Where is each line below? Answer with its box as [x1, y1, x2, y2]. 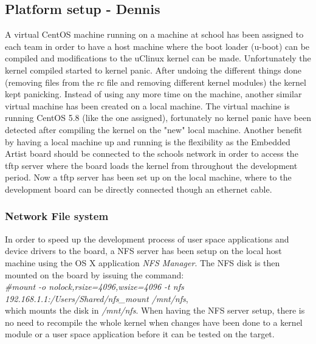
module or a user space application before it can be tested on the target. [5, 328, 275, 340]
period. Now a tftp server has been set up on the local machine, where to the [5, 171, 292, 184]
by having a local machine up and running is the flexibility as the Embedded [5, 135, 290, 148]
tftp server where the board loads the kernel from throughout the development [5, 159, 298, 171]
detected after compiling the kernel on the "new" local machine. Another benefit [5, 123, 303, 136]
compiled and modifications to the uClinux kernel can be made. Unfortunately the [5, 52, 311, 64]
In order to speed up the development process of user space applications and [5, 232, 289, 245]
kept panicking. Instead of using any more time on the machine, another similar [5, 88, 302, 100]
